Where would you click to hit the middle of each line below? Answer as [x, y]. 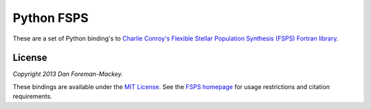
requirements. [33, 97]
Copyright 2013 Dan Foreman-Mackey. [68, 74]
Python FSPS [50, 18]
